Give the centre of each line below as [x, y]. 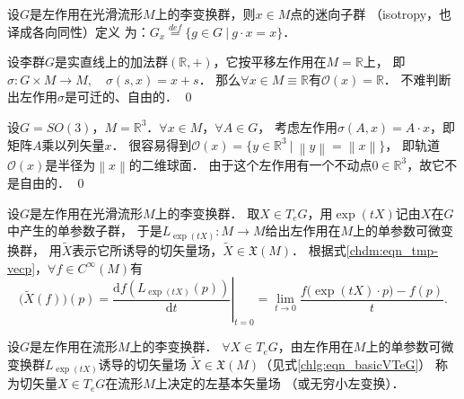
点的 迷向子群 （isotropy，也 [371, 13]
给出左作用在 [303, 231]
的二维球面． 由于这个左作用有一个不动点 [250, 164]
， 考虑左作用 [298, 126]
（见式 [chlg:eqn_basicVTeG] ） [346, 364]
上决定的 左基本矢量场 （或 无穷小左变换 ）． [280, 383]
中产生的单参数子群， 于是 [85, 231]
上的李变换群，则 [205, 13]
